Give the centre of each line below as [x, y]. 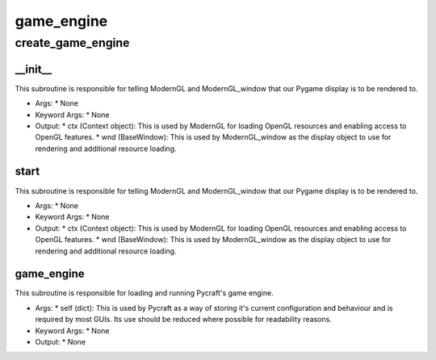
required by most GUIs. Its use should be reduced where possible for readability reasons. [184, 320]
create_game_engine [72, 43]
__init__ [34, 69]
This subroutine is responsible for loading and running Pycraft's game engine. [144, 293]
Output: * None [61, 342]
